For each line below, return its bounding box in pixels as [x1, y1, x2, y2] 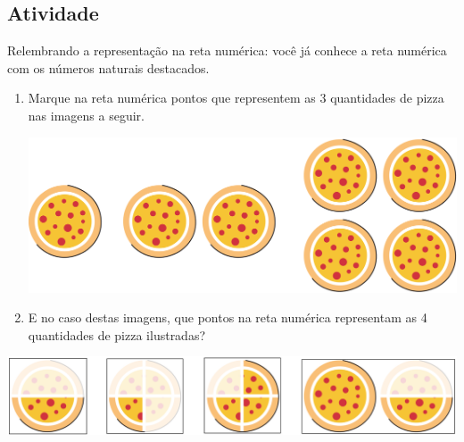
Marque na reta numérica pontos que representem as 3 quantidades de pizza [28, 88, 444, 107]
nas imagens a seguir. [28, 105, 145, 124]
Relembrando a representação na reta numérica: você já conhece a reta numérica [7, 41, 447, 60]
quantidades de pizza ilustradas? [28, 325, 206, 344]
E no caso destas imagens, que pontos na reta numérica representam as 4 [28, 308, 427, 327]
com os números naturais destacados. [7, 58, 210, 77]
